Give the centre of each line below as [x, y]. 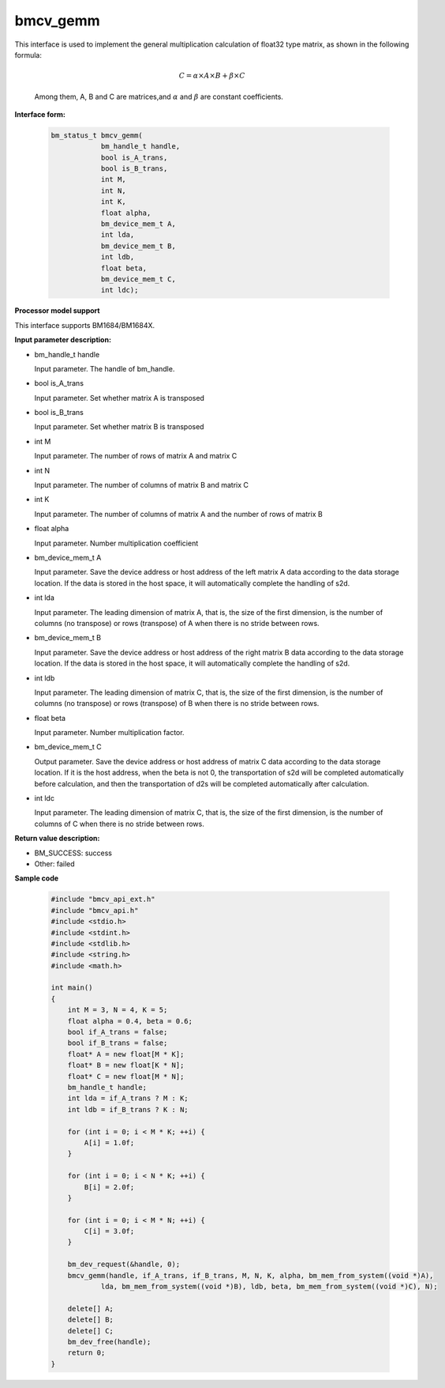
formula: [28, 55]
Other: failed [54, 864]
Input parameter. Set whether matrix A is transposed [120, 398]
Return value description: [57, 839]
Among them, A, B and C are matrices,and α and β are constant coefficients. [159, 96]
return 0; [86, 1353]
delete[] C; [91, 1331]
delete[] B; [91, 1320]
